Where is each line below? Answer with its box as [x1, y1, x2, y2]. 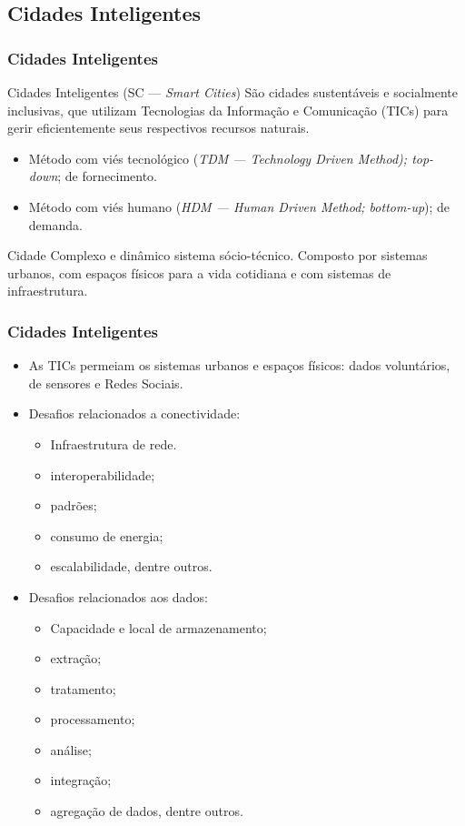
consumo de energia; [50, 526, 163, 545]
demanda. [28, 215, 83, 234]
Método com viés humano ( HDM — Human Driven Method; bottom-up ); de [28, 196, 450, 216]
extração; [50, 649, 102, 668]
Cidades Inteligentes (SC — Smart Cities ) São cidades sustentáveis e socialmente [7, 83, 459, 101]
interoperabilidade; [50, 465, 155, 484]
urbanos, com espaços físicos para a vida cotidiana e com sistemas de [7, 263, 391, 282]
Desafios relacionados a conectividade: [28, 404, 241, 423]
